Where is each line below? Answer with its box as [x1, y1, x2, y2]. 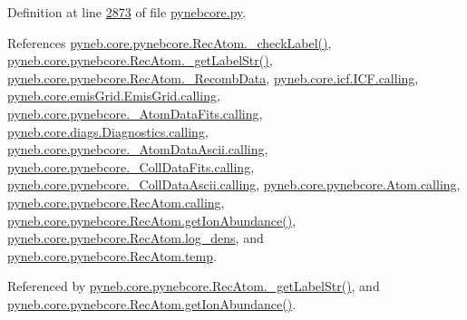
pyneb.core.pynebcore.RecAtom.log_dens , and [7, 228, 264, 247]
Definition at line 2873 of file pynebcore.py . [7, 3, 247, 21]
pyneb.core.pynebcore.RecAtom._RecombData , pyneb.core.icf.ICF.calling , [7, 68, 419, 87]
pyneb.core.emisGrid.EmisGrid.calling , [7, 86, 220, 105]
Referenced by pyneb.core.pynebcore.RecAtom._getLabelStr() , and [7, 276, 380, 296]
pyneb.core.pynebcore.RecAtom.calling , [7, 192, 225, 211]
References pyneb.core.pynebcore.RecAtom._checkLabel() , [7, 33, 332, 52]
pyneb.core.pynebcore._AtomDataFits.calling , [7, 103, 263, 122]
